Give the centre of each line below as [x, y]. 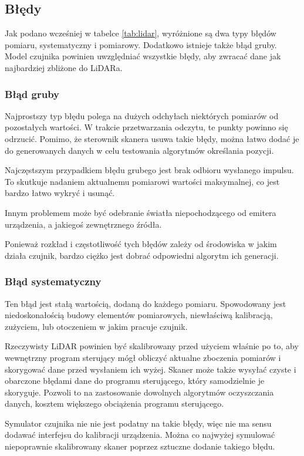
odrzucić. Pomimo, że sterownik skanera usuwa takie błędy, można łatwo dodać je [152, 138]
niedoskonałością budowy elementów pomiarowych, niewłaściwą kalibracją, [139, 315]
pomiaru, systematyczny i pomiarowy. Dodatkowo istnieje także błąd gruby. [141, 44]
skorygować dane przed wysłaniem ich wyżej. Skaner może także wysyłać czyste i [151, 369]
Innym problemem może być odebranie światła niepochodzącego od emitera [141, 212]
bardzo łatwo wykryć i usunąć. [60, 193]
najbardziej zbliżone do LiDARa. [64, 67]
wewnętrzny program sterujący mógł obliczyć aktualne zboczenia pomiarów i [143, 357]
